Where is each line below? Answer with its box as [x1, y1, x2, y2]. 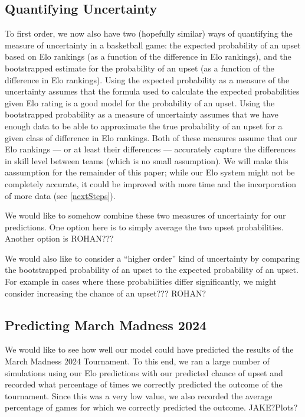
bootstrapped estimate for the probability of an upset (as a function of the [5, 61, 274, 74]
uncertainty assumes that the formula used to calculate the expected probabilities [5, 85, 300, 97]
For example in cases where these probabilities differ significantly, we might [5, 275, 277, 288]
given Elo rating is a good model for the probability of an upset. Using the [5, 96, 275, 109]
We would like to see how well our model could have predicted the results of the [5, 343, 294, 356]
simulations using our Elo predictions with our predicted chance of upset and [5, 366, 283, 379]
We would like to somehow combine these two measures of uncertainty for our [5, 209, 286, 221]
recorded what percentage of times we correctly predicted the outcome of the [5, 378, 283, 390]
